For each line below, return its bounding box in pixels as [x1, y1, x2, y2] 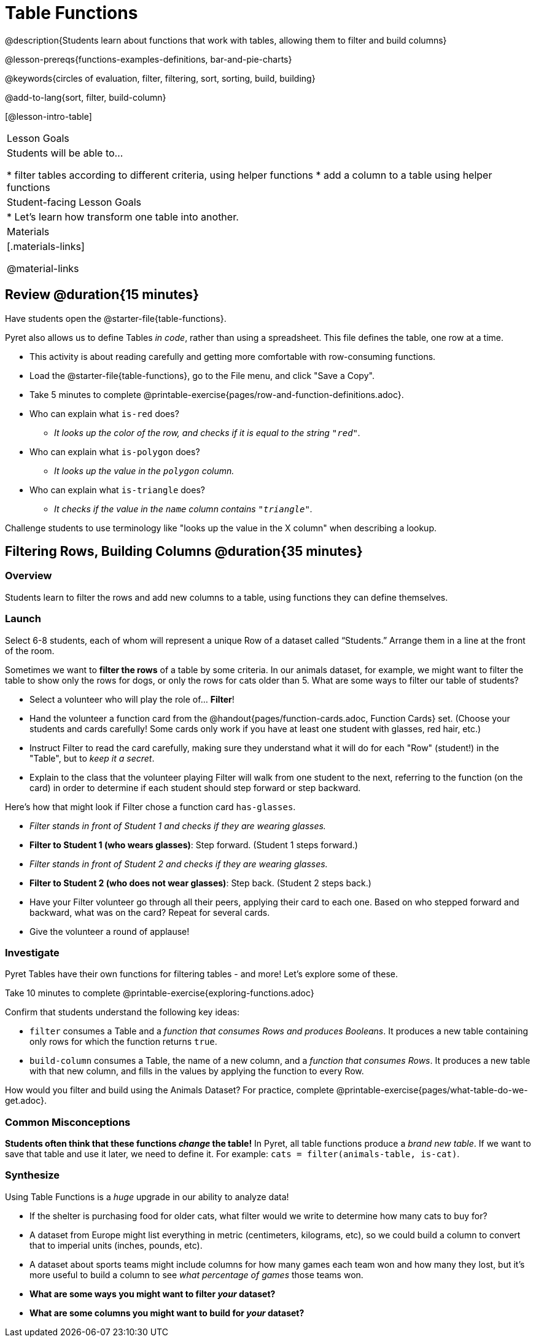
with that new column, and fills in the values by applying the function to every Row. [29, 1066, 364, 1077]
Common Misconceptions [5, 1115, 131, 1128]
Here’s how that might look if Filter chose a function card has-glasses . [5, 801, 296, 812]
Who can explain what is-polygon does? [29, 446, 200, 457]
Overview [5, 569, 52, 582]
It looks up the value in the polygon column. [54, 465, 235, 476]
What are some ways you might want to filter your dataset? [29, 1288, 276, 1299]
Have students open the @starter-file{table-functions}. [5, 313, 227, 324]
